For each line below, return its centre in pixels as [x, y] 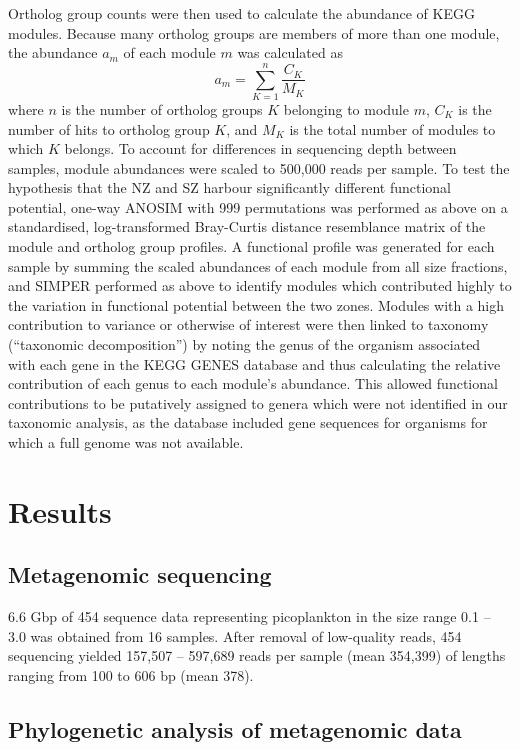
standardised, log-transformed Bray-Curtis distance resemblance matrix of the [247, 226]
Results [60, 510]
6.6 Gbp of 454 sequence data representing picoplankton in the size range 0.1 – [249, 616]
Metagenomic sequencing [140, 574]
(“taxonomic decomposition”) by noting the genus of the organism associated [244, 344]
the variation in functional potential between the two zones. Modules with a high [256, 304]
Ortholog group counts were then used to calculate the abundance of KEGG [241, 13]
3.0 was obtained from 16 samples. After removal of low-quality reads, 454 [235, 635]
